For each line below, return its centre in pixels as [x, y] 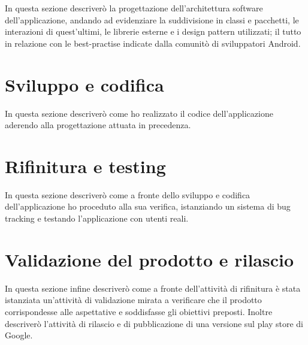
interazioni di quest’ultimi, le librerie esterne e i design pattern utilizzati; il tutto [153, 31]
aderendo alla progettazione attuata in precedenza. [98, 125]
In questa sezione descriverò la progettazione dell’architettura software [134, 8]
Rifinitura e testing [85, 166]
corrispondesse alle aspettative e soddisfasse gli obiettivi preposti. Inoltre [139, 311]
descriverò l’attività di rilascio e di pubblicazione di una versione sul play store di [154, 323]
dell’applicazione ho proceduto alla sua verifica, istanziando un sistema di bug [148, 206]
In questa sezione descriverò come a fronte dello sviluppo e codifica [128, 194]
